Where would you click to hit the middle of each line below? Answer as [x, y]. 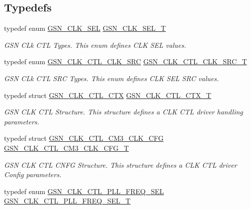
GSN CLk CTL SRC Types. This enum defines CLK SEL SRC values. [112, 78]
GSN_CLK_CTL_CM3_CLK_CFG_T [66, 148]
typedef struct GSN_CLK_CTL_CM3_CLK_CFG [84, 138]
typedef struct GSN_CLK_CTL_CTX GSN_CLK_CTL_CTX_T [108, 95]
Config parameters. [33, 174]
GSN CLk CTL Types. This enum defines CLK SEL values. [95, 45]
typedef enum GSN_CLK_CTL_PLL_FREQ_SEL [84, 191]
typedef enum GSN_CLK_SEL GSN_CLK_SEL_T [85, 28]
